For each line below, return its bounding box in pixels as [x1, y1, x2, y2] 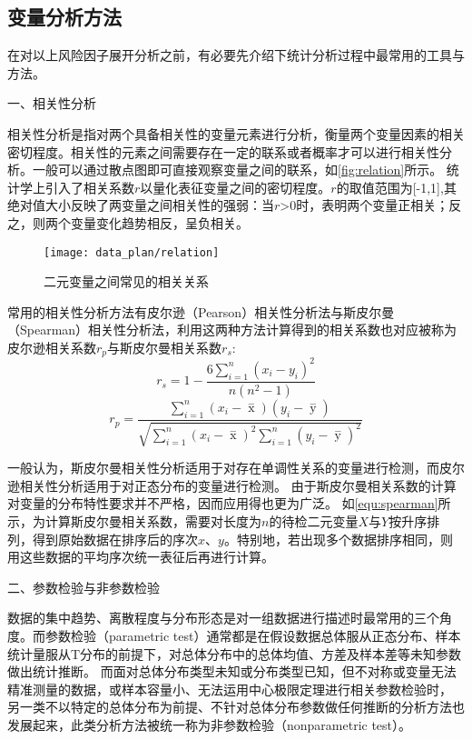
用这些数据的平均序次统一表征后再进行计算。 [7, 547, 274, 566]
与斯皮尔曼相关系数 [107, 337, 222, 356]
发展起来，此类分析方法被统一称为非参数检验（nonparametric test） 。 [7, 715, 412, 734]
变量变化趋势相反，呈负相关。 [70, 213, 249, 232]
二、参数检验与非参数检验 [7, 577, 160, 596]
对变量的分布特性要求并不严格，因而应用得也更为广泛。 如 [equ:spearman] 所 [7, 494, 451, 513]
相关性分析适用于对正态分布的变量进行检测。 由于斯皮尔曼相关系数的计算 [19, 475, 457, 495]
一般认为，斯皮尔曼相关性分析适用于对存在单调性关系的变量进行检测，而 [7, 458, 439, 477]
